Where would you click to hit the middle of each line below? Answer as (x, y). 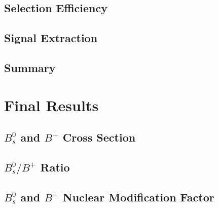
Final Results (51, 105)
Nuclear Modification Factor (138, 197)
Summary (30, 67)
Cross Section (99, 137)
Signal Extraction (51, 38)
